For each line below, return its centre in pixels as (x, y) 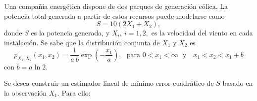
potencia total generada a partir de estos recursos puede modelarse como (114, 16)
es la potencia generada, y (70, 33)
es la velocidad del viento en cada (202, 33)
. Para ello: (74, 93)
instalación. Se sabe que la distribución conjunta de (82, 42)
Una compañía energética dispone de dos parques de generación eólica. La (116, 6)
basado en (238, 83)
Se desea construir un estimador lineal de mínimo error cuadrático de (109, 83)
